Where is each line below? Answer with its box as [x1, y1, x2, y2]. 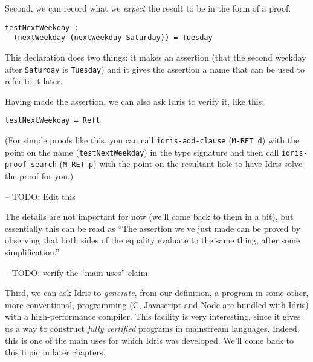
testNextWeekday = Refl [5, 116, 100, 125]
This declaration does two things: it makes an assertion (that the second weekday [5, 50, 306, 63]
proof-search [5, 160, 57, 169]
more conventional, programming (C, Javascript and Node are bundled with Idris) [5, 298, 309, 311]
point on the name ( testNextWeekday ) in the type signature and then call [5, 145, 279, 158]
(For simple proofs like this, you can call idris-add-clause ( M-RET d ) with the [5, 134, 300, 146]
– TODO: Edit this [5, 189, 76, 202]
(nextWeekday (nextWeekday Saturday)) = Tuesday [13, 33, 213, 42]
